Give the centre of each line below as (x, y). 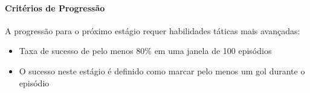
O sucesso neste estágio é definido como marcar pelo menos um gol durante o (162, 70)
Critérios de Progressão (55, 7)
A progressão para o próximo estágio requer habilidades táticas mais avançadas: (153, 30)
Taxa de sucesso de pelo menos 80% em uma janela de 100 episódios (145, 51)
